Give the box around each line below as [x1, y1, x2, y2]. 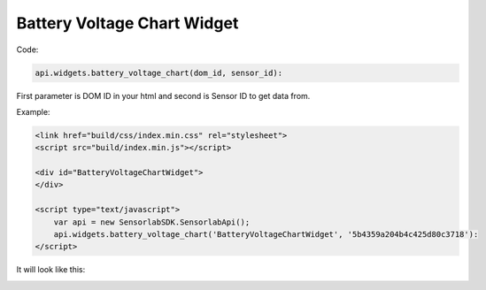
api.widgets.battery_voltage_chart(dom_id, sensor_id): [35, 67, 283, 78]
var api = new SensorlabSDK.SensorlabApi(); [53, 217, 251, 227]
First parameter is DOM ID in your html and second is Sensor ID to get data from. [16, 90, 311, 101]
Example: [16, 106, 50, 117]
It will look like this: [16, 264, 86, 275]
